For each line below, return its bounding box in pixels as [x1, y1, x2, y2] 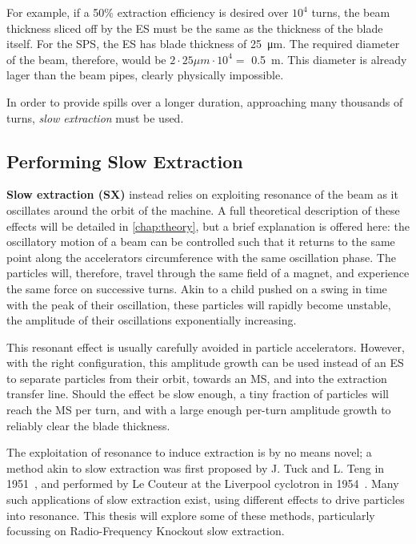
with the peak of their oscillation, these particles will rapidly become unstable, [6, 296, 391, 312]
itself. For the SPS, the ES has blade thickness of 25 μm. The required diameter [6, 35, 400, 52]
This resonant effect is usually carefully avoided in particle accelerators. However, [6, 338, 405, 355]
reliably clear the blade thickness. [6, 417, 170, 433]
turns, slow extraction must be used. [6, 109, 184, 126]
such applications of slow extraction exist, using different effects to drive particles [6, 491, 405, 508]
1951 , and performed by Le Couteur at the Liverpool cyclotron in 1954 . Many [6, 475, 399, 492]
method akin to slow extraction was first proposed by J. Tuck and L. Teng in [6, 459, 385, 476]
